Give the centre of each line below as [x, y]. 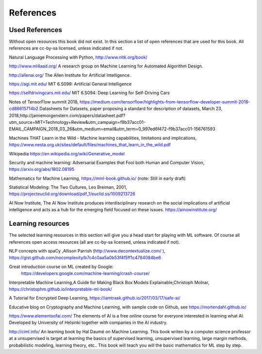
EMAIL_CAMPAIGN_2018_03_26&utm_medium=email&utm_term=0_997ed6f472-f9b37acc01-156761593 [112, 129]
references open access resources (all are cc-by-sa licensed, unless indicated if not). [95, 242]
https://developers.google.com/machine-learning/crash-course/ [85, 273]
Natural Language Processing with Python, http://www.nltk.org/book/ [78, 57]
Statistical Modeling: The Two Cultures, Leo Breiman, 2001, [68, 187]
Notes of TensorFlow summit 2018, [44, 101]
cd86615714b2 [24, 109]
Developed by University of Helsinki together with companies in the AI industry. [88, 322]
